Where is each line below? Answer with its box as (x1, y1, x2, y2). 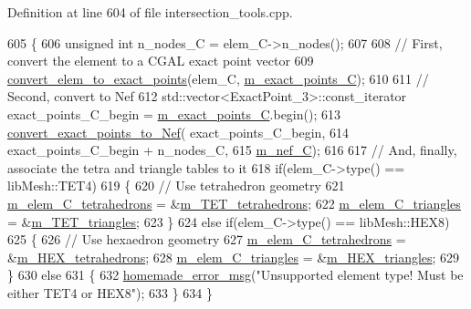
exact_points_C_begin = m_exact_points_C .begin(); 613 (7, 104, 340, 123)
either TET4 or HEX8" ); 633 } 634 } (7, 283, 214, 302)
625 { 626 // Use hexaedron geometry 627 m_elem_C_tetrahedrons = (7, 230, 406, 249)
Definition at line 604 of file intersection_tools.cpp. (7, 3, 293, 21)
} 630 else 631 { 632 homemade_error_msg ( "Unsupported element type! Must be (7, 265, 464, 284)
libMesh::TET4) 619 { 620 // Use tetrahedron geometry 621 (7, 176, 345, 195)
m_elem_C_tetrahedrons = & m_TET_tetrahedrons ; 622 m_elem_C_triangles (7, 193, 461, 212)
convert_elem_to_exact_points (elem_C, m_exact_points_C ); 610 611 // (7, 68, 429, 88)
